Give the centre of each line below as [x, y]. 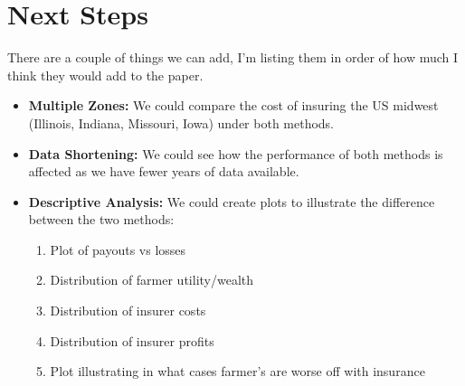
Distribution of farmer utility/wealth [152, 280]
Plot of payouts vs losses [118, 249]
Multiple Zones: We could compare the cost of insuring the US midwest [233, 105]
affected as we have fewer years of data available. [164, 171]
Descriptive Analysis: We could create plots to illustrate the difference [232, 201]
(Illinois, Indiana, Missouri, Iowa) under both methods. [181, 122]
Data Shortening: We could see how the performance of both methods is [236, 153]
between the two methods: [101, 219]
